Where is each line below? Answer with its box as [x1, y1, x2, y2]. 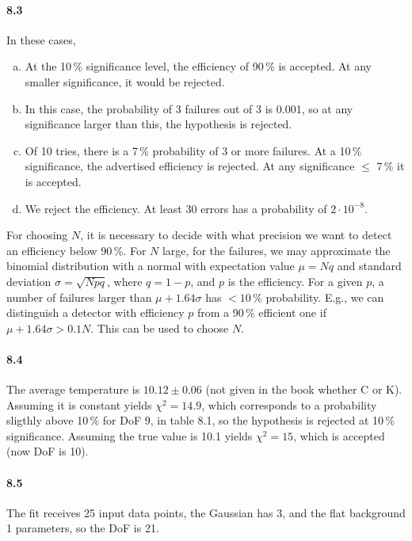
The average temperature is [6, 381, 140, 398]
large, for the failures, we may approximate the [162, 242, 391, 258]
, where [107, 272, 143, 289]
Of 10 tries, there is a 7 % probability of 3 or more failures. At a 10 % [25, 142, 362, 158]
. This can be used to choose [90, 319, 229, 336]
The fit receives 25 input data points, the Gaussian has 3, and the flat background [6, 504, 406, 520]
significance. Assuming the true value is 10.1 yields [6, 427, 253, 444]
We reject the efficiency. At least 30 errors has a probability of [25, 200, 327, 216]
